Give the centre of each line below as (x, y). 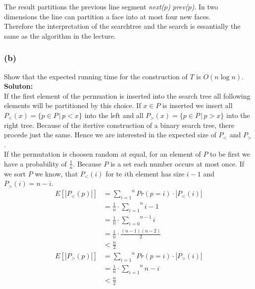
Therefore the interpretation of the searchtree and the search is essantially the (122, 26)
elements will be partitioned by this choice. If (73, 105)
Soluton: (19, 86)
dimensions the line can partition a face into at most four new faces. (107, 16)
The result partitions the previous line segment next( (84, 6)
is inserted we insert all (198, 105)
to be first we (230, 154)
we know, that (56, 173)
